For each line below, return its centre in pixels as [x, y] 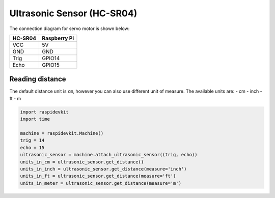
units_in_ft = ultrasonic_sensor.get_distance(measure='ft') [98, 176]
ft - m [15, 98]
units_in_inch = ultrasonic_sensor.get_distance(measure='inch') [103, 169]
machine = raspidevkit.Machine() [62, 133]
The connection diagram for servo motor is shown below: [70, 29]
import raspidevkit [44, 112]
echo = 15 [32, 147]
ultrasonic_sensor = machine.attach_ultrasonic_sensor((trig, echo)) [109, 155]
